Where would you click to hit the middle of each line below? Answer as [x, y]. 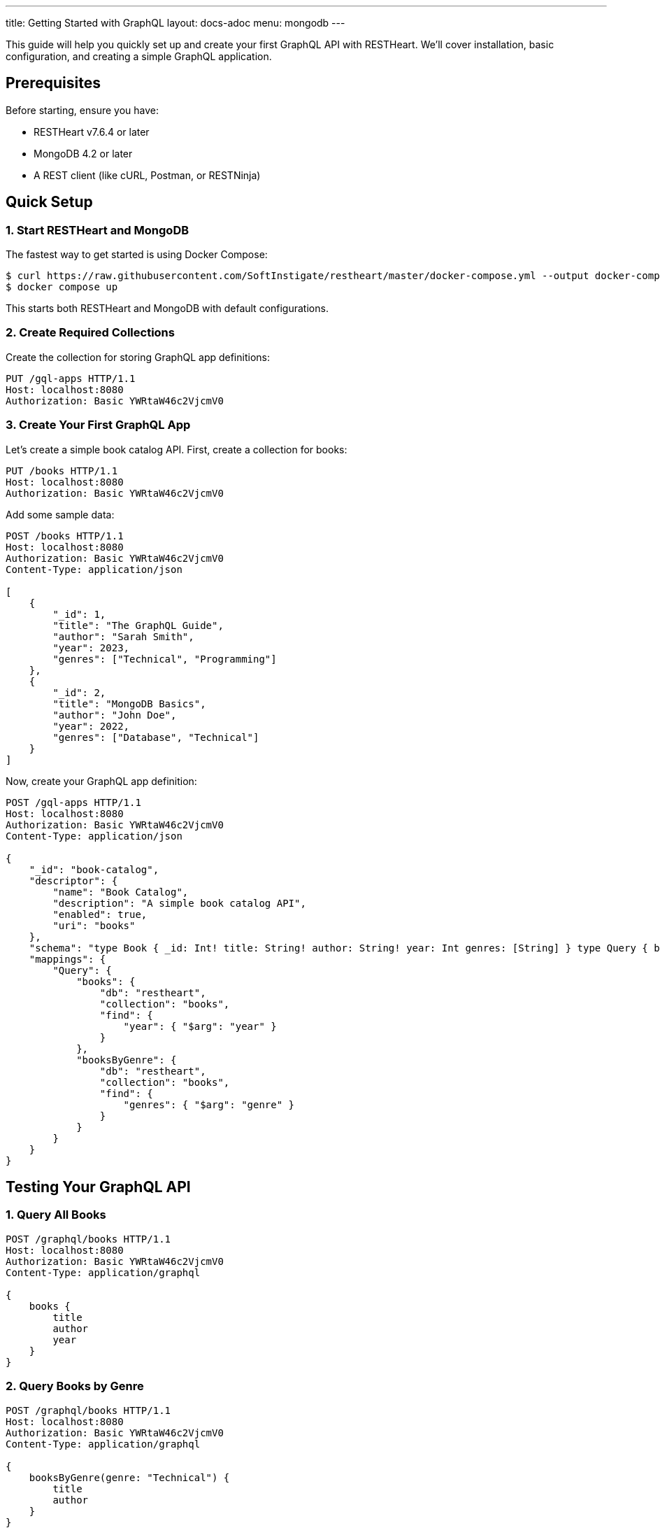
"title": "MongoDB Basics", [129, 703]
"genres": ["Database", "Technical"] [156, 737]
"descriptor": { [73, 880]
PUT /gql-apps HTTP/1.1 [71, 378]
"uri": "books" [94, 925]
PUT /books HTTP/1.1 [62, 471]
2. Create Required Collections [90, 333]
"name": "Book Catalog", [121, 892]
